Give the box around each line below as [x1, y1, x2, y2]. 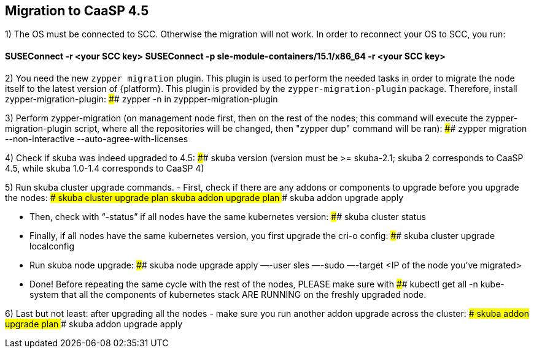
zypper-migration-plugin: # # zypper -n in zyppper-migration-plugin [5, 93, 278, 104]
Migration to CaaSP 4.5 [5, 3, 149, 18]
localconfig [29, 240, 74, 251]
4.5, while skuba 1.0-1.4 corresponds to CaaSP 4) [5, 162, 204, 173]
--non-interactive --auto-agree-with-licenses [5, 133, 188, 144]
